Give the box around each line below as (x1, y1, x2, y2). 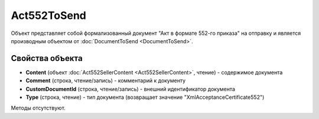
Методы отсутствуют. (11, 104, 66, 112)
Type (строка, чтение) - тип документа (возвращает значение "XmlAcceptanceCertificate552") (25, 94, 265, 101)
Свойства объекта (11, 53, 83, 63)
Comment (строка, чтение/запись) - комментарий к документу (25, 77, 186, 84)
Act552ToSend (11, 9, 87, 22)
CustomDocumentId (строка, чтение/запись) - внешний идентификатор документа (25, 85, 236, 92)
